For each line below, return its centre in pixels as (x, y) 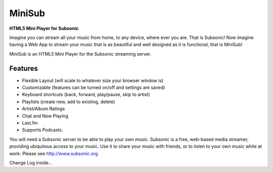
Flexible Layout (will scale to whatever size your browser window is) (93, 80)
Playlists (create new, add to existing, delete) (69, 102)
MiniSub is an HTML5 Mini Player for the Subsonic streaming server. (80, 54)
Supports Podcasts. (42, 130)
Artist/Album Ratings (43, 109)
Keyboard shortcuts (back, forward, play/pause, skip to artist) (86, 95)
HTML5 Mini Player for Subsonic (44, 28)
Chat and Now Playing (45, 116)
